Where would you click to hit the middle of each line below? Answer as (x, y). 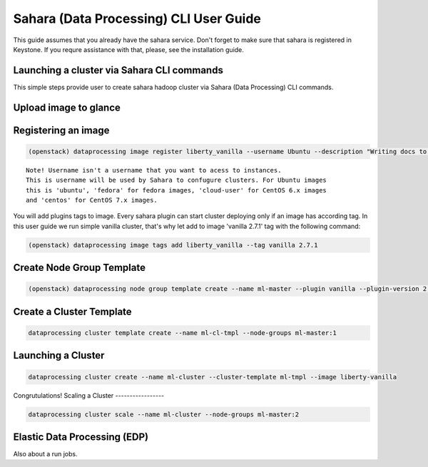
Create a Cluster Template (72, 311)
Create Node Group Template (80, 268)
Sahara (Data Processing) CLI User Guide (137, 19)
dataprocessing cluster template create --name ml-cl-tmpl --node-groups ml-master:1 (182, 333)
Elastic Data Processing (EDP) (81, 437)
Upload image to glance (67, 107)
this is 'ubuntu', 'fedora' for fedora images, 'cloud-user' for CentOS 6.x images (177, 190)
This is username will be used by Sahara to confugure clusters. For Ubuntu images (177, 180)
